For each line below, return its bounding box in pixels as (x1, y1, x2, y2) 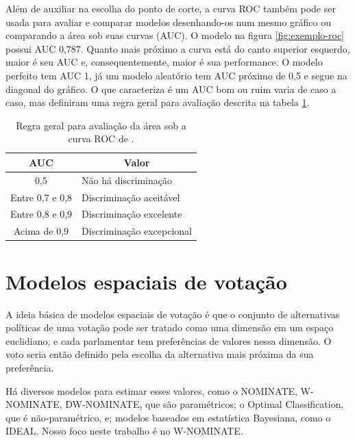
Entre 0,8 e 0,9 (10, 207, 73, 221)
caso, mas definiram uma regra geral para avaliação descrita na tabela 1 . (5, 95, 310, 109)
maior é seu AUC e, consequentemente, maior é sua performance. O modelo (5, 55, 323, 69)
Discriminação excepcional (82, 224, 192, 238)
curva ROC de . (68, 131, 134, 146)
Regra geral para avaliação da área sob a (16, 118, 186, 132)
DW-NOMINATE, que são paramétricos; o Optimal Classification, (65, 397, 344, 411)
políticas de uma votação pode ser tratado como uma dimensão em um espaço (5, 320, 334, 335)
